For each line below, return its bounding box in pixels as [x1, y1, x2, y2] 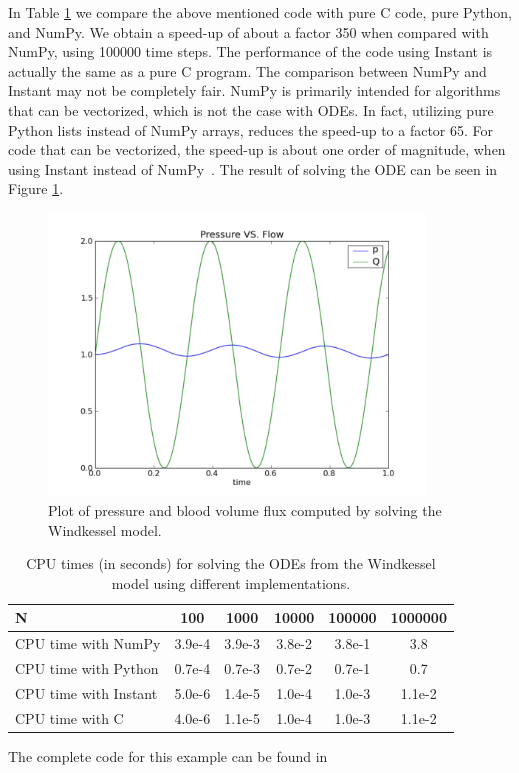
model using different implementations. [111, 572, 351, 593]
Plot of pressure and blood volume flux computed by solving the [48, 499, 442, 520]
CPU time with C [15, 707, 124, 728]
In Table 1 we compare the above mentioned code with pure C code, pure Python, [8, 2, 512, 22]
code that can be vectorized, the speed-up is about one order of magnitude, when [8, 139, 506, 160]
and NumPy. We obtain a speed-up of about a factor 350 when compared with [8, 21, 489, 42]
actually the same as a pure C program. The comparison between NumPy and [8, 60, 487, 81]
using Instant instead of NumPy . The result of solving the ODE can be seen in [8, 158, 498, 179]
